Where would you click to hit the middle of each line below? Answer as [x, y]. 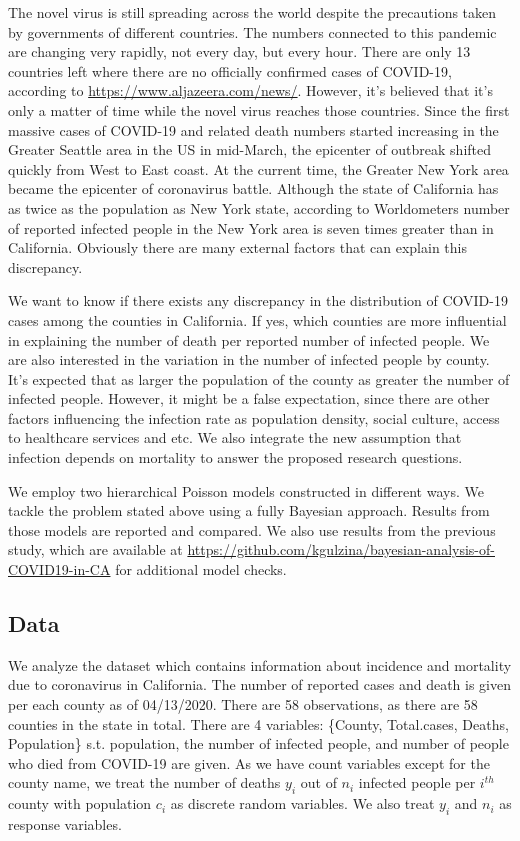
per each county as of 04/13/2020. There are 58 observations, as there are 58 [243, 704]
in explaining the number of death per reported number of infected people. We [249, 339]
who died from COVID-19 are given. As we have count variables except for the [249, 762]
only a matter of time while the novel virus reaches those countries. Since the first [259, 109]
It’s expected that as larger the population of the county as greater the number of [259, 378]
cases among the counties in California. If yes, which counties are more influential [257, 319]
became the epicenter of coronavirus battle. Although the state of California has [253, 188]
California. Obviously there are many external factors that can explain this [237, 247]
